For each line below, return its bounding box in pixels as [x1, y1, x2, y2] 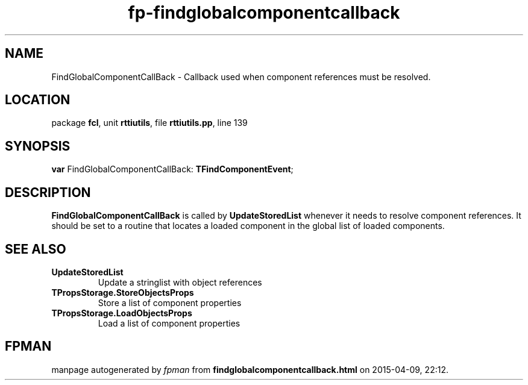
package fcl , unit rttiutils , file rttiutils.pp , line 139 [51, 117, 248, 128]
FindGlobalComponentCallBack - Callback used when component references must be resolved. [51, 71, 431, 82]
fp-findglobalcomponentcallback [128, 2, 400, 23]
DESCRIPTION [5, 184, 91, 200]
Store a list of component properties [98, 297, 242, 308]
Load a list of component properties [98, 318, 240, 328]
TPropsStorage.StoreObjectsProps [51, 287, 194, 298]
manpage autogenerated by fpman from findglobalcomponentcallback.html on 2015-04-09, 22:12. [51, 364, 448, 375]
